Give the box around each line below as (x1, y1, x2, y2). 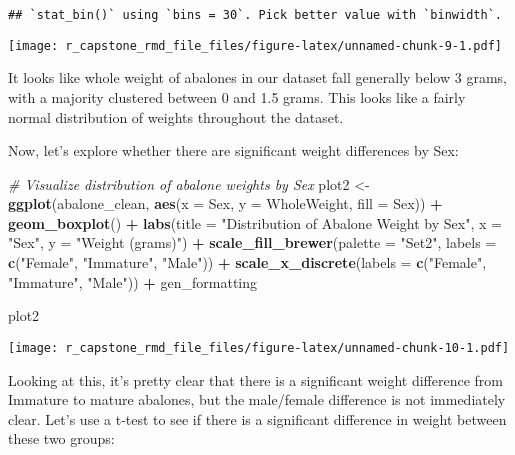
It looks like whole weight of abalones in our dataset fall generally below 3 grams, (8, 67, 507, 88)
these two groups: (8, 428, 115, 449)
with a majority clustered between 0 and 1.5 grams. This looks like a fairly (8, 86, 466, 107)
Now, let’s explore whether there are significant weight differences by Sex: (8, 140, 459, 161)
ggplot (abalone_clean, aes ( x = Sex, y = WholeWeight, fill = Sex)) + (8, 193, 443, 214)
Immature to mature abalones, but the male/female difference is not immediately (8, 389, 506, 410)
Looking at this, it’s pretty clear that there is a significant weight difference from (8, 369, 503, 390)
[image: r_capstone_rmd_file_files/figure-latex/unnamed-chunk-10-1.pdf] (8, 340, 510, 355)
